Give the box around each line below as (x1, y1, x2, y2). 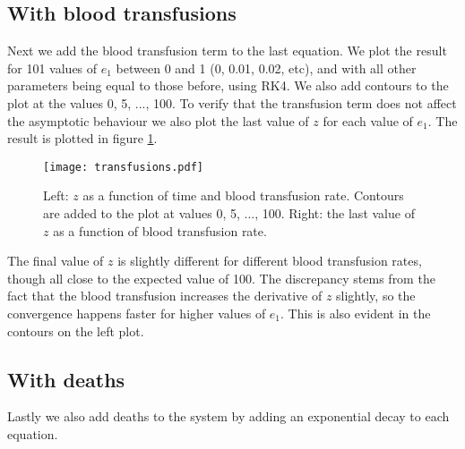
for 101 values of (7, 58, 98, 77)
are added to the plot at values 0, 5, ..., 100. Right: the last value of (43, 204, 415, 223)
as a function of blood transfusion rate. (53, 221, 267, 240)
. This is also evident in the (280, 303, 431, 322)
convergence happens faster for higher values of (7, 303, 266, 322)
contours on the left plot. (7, 321, 144, 340)
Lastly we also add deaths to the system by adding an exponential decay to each (7, 407, 450, 426)
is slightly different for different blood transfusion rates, (117, 251, 422, 270)
